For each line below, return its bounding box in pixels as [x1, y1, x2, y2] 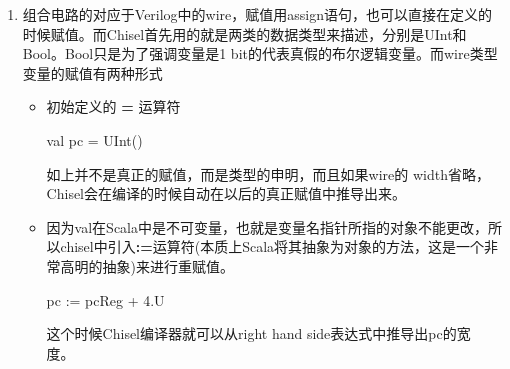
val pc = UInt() [46, 129, 143, 150]
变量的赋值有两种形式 [22, 62, 163, 83]
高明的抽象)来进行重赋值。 [60, 255, 235, 276]
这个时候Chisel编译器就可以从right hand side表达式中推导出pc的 [46, 323, 457, 344]
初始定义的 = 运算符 [46, 96, 181, 117]
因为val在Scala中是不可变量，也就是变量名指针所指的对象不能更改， [46, 216, 488, 237]
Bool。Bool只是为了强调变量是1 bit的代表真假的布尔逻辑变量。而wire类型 [22, 43, 498, 64]
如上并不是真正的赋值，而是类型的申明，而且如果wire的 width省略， [46, 163, 490, 184]
